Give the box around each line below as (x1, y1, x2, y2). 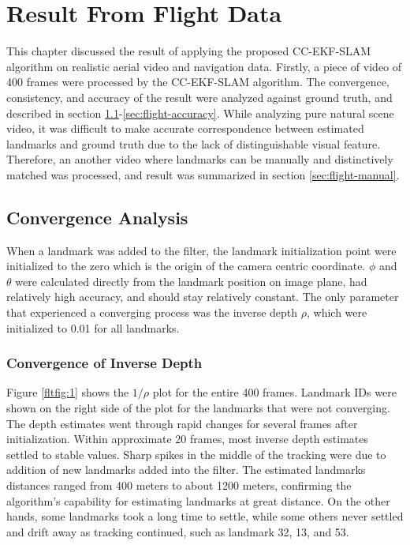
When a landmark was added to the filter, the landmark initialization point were (6, 242, 397, 258)
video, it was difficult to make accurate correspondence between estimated (6, 120, 364, 137)
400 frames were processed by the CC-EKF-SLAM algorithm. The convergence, (6, 73, 389, 90)
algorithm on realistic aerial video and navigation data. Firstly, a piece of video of (6, 58, 402, 74)
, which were (307, 304, 367, 321)
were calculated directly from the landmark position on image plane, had (15, 272, 367, 289)
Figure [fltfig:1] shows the (6, 384, 129, 400)
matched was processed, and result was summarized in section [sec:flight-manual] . (6, 166, 400, 182)
